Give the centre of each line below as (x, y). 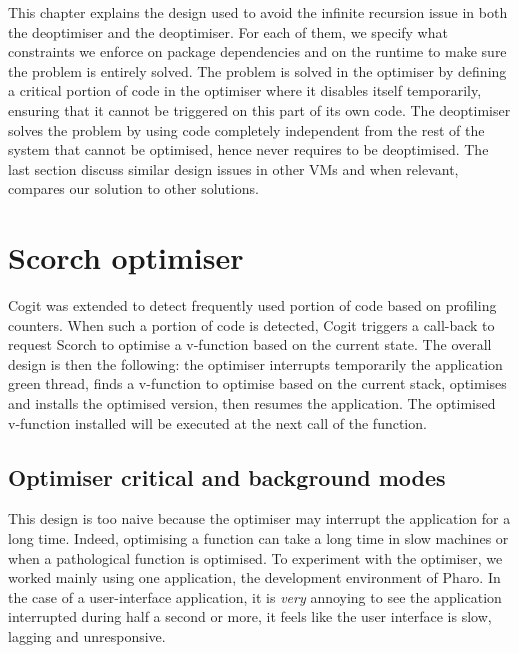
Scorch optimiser (126, 257)
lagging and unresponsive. (87, 635)
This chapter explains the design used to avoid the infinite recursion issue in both (258, 12)
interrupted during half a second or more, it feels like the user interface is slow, (250, 616)
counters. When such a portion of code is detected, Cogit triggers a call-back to (251, 324)
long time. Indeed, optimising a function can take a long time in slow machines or (258, 538)
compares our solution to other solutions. (133, 188)
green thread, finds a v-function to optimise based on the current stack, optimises (257, 383)
